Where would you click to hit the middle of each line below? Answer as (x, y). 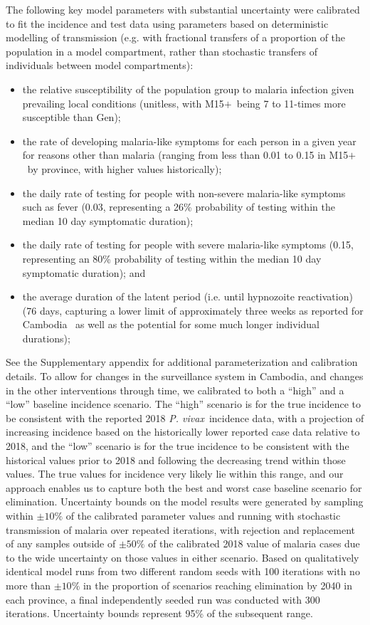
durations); (46, 338)
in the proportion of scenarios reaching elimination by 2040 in (217, 585)
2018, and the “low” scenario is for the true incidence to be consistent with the (178, 446)
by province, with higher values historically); (125, 168)
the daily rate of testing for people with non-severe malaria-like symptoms (184, 193)
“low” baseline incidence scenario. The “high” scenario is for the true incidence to (183, 404)
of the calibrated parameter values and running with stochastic (203, 515)
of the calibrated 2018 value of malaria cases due (254, 543)
